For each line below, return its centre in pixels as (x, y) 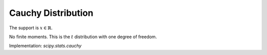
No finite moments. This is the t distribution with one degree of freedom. (83, 37)
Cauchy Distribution (51, 13)
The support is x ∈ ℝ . (31, 28)
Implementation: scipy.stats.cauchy (45, 46)
